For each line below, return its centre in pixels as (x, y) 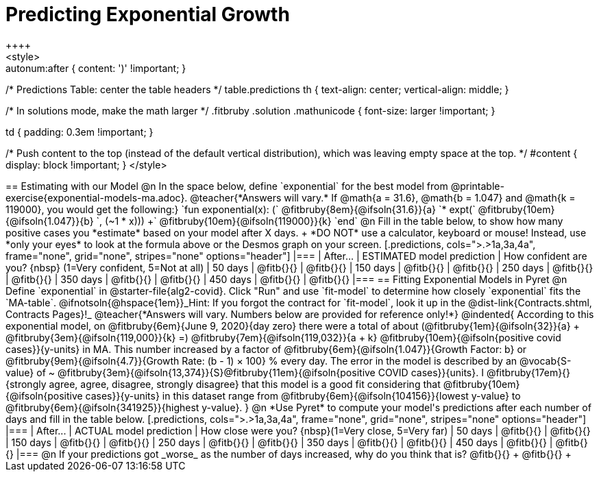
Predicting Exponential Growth (148, 14)
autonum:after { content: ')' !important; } (96, 68)
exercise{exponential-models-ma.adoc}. (97, 197)
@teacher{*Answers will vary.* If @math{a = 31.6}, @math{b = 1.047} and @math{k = (383, 197)
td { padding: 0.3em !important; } (80, 132)
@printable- (477, 186)
